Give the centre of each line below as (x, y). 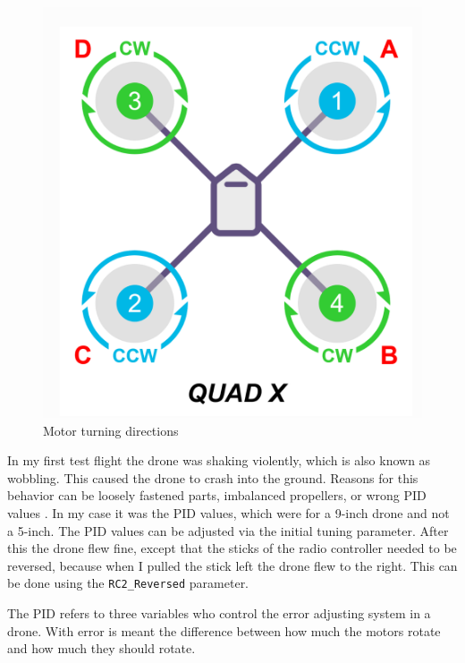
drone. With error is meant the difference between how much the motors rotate (224, 630)
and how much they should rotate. (101, 648)
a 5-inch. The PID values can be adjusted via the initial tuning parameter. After (228, 530)
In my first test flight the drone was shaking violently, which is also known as (219, 460)
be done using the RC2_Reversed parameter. (128, 583)
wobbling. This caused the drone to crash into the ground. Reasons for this (213, 477)
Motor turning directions (111, 430)
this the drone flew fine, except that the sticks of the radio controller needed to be (232, 548)
